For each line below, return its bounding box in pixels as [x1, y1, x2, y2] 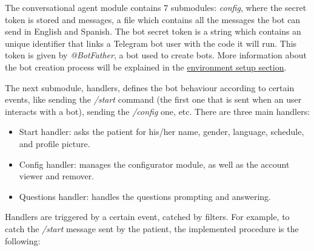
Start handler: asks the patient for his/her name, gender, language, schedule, [19, 125, 304, 138]
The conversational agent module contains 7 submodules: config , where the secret [5, 1, 307, 13]
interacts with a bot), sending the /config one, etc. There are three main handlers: [5, 105, 310, 117]
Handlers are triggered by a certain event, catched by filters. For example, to [5, 210, 290, 223]
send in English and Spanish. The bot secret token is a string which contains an [5, 25, 301, 38]
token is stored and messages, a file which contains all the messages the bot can [5, 13, 301, 26]
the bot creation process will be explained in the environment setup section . [5, 60, 287, 73]
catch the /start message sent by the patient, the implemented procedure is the [5, 222, 299, 235]
